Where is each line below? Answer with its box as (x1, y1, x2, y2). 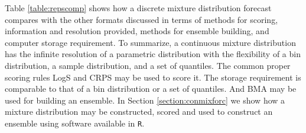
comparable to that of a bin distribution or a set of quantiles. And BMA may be (5, 82, 297, 95)
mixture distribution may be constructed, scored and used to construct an (5, 105, 273, 118)
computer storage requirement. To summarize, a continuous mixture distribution (5, 36, 296, 48)
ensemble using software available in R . (5, 117, 145, 129)
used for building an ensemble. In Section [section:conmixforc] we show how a (5, 94, 285, 106)
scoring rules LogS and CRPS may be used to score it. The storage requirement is (5, 71, 301, 83)
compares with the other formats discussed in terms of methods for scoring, (5, 13, 278, 25)
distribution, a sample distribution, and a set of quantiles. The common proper (5, 59, 291, 71)
